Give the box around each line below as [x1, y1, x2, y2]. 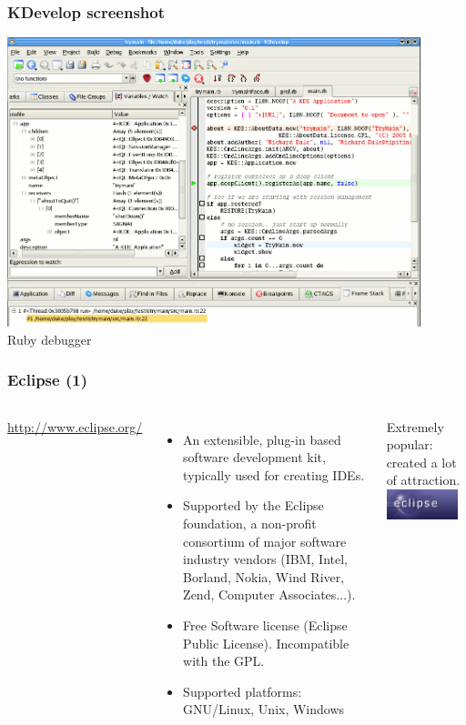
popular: [386, 435, 433, 454]
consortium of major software [183, 531, 347, 550]
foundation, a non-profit [183, 513, 317, 532]
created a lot [386, 452, 457, 471]
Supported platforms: [183, 681, 302, 700]
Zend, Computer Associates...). [183, 585, 356, 604]
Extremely [386, 417, 444, 436]
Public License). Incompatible [183, 633, 349, 652]
